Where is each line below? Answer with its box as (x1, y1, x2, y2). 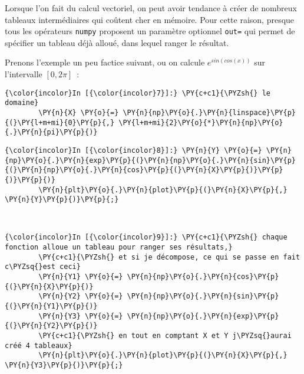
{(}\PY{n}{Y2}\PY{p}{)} (5, 321, 98, 330)
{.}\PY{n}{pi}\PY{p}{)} (5, 128, 98, 137)
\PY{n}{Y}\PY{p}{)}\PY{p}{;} (5, 195, 119, 204)
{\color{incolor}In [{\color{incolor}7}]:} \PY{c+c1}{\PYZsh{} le (5, 88, 271, 97)
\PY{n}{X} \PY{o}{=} (38, 108, 119, 117)
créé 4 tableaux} (5, 341, 72, 350)
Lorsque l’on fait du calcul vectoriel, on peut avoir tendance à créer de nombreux (5, 2, 297, 14)
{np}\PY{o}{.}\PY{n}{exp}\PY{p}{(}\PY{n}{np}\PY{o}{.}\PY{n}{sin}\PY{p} (5, 156, 296, 165)
